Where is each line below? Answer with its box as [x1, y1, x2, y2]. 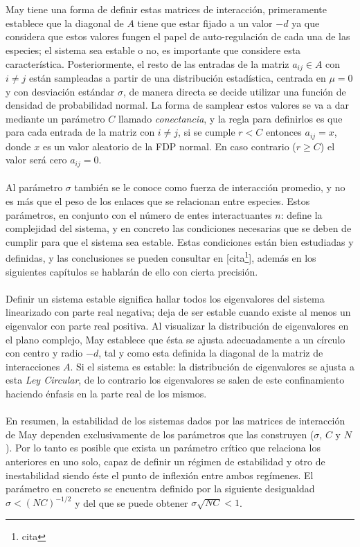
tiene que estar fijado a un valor [137, 15, 273, 30]
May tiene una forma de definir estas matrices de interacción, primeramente [6, 2, 327, 17]
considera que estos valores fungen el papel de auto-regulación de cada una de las [6, 29, 350, 44]
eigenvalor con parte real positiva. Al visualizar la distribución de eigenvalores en [6, 319, 349, 333]
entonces [266, 125, 302, 139]
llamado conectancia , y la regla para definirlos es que [118, 111, 343, 125]
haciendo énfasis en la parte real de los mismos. [6, 386, 207, 401]
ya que [291, 15, 320, 30]
